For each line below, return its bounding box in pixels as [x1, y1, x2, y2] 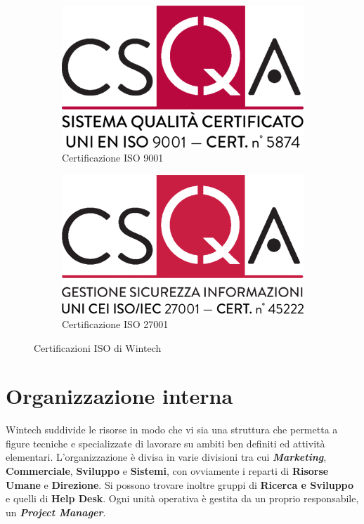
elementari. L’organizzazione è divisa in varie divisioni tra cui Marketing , [6, 450, 327, 464]
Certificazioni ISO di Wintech [34, 340, 162, 355]
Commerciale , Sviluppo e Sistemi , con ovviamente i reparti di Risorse [6, 464, 329, 478]
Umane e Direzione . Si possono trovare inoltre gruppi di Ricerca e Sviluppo [6, 477, 354, 492]
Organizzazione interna [6, 381, 233, 410]
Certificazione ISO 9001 [62, 150, 164, 165]
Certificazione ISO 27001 [62, 316, 169, 331]
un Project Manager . [6, 504, 106, 519]
